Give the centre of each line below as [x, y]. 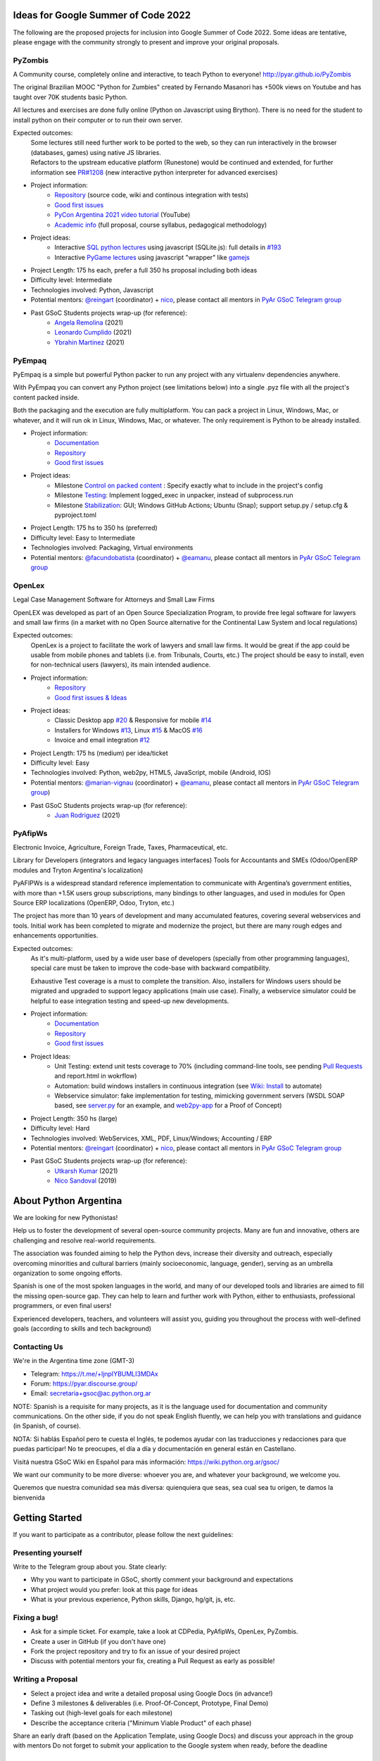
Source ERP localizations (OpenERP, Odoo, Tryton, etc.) [94, 903]
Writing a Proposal [45, 1679]
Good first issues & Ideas [91, 697]
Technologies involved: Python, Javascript [92, 290]
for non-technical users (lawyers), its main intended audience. [121, 665]
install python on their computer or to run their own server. [98, 120]
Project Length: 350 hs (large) [74, 1118]
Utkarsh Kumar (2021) [86, 1171]
